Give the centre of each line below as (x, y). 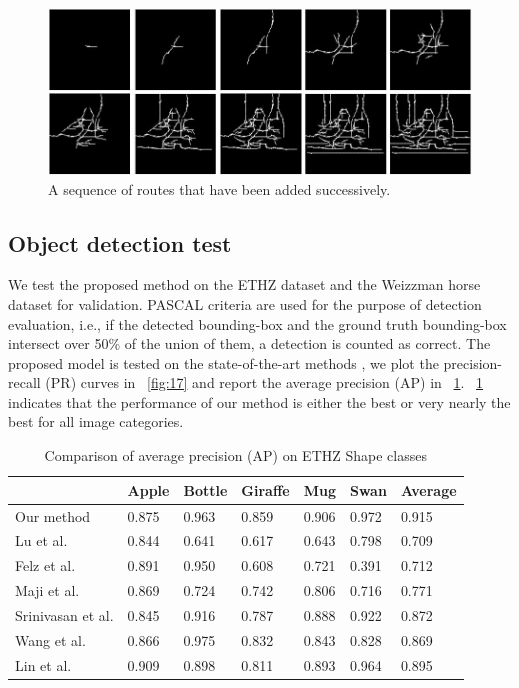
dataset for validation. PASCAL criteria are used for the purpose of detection (245, 303)
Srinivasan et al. (64, 614)
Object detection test (120, 242)
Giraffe (265, 489)
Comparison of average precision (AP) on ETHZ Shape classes (235, 455)
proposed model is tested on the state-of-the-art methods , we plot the (223, 362)
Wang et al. (50, 639)
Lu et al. (41, 540)
